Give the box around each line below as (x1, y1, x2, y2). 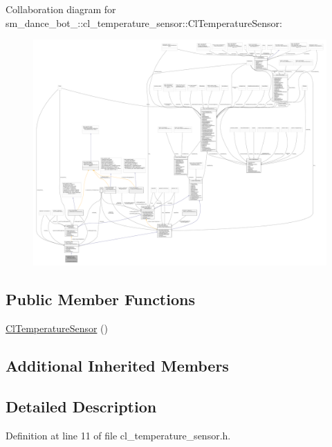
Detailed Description (6, 395, 157, 417)
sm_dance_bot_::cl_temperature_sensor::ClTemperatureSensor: (6, 15, 282, 30)
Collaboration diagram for (6, 2, 116, 16)
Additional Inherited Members (6, 355, 229, 376)
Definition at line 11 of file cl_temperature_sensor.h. (6, 428, 231, 442)
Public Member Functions (6, 289, 195, 310)
